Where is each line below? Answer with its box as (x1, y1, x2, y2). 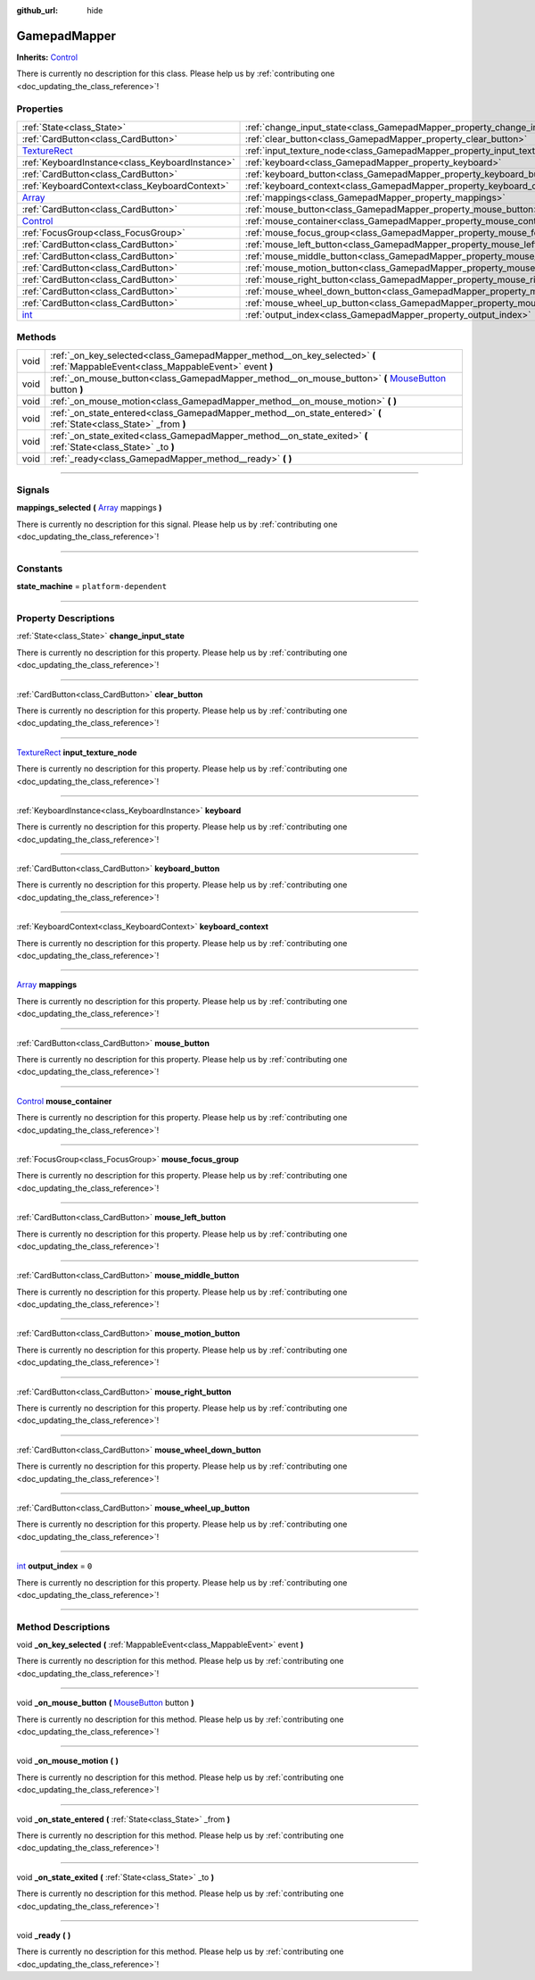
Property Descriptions (16, 612, 115, 625)
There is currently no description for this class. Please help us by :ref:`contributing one (16, 68, 335, 79)
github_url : (16, 5, 58, 15)
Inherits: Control (16, 52, 78, 62)
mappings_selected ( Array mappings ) (16, 503, 162, 513)
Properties (16, 103, 64, 115)
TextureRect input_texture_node (16, 746, 137, 758)
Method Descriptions (16, 1620, 111, 1633)
